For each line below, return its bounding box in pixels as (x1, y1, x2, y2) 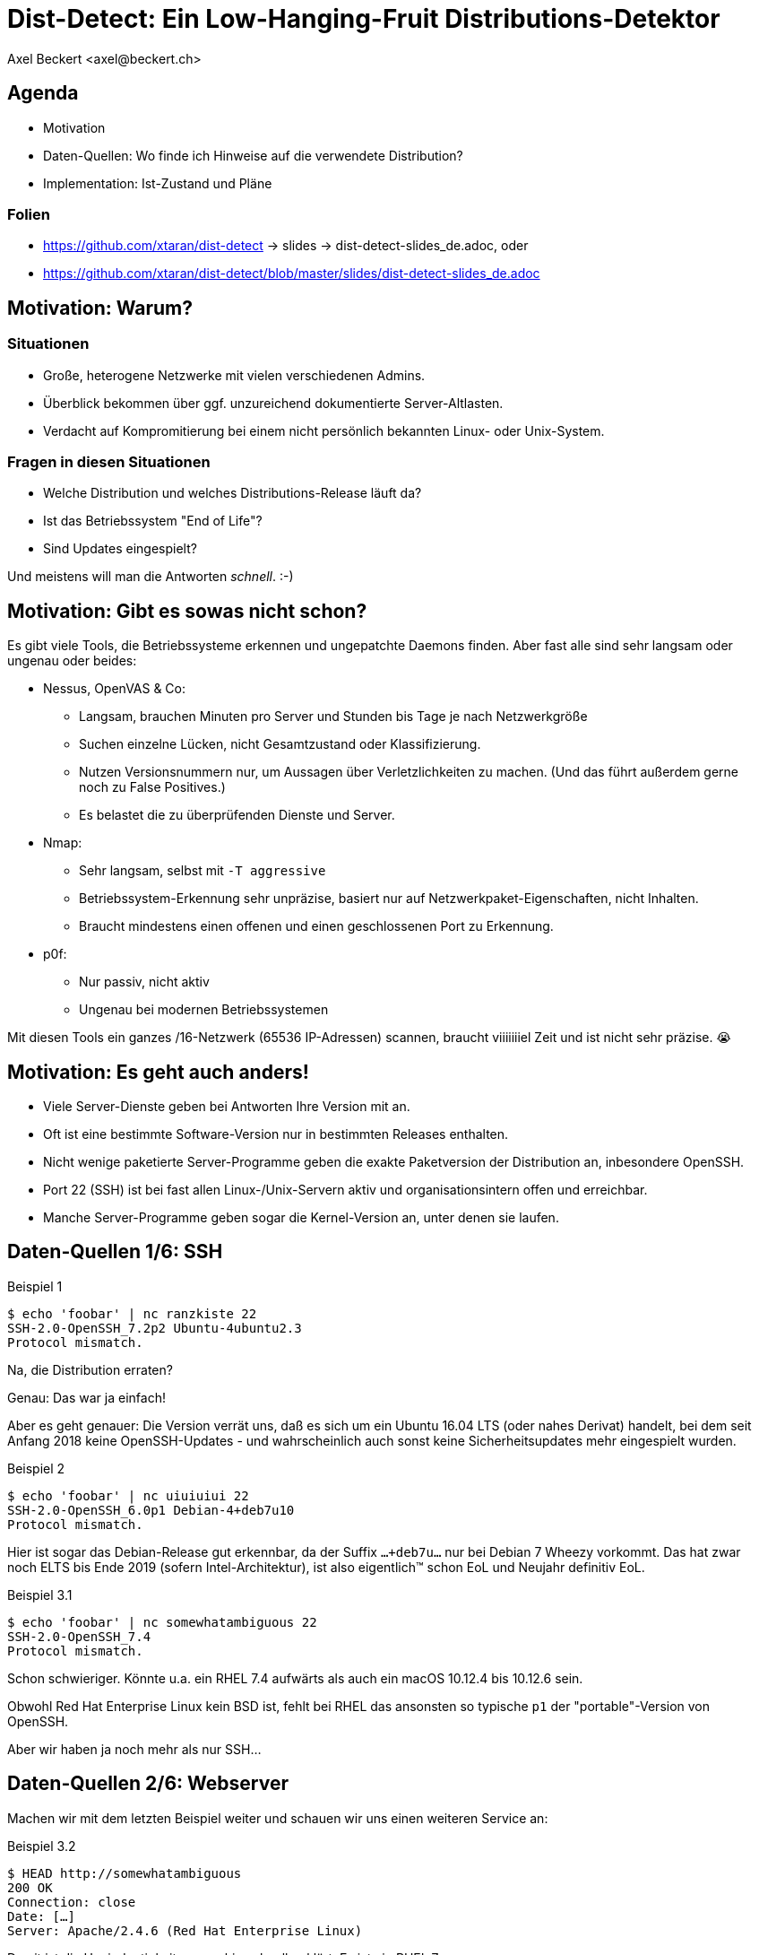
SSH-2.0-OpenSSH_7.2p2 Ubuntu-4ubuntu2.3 (7, 1320, 302, 1335)
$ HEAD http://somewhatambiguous (7, 1865, 242, 1881)
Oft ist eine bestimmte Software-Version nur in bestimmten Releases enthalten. (43, 1126, 509, 1142)
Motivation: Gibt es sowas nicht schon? (7, 599, 367, 622)
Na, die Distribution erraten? (7, 1361, 173, 1377)
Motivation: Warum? (7, 296, 194, 319)
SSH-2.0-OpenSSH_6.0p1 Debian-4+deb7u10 (7, 1502, 295, 1517)
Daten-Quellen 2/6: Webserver (7, 1772, 289, 1795)
